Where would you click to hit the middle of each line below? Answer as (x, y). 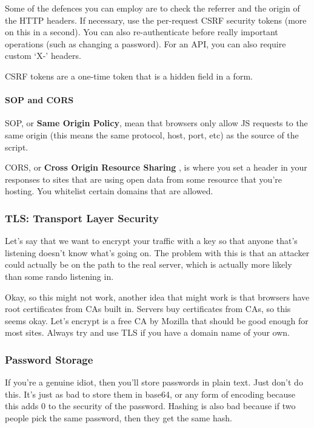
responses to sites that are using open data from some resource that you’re (143, 179)
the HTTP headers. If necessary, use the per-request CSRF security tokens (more (156, 20)
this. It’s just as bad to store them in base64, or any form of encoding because (150, 394)
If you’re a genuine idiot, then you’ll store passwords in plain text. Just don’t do (154, 382)
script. (17, 147)
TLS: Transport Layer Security (82, 218)
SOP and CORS (39, 100)
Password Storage (49, 359)
